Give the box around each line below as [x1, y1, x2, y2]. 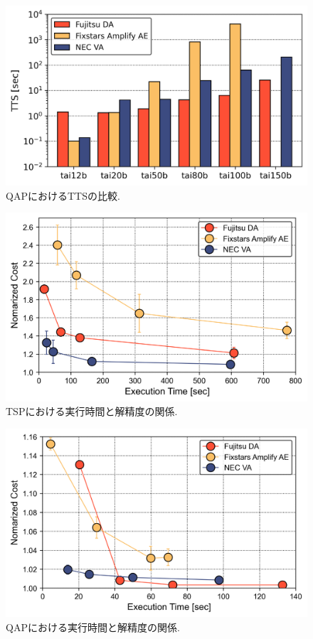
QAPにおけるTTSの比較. [6, 188, 120, 203]
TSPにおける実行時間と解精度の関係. [6, 404, 178, 419]
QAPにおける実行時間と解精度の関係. [6, 619, 180, 634]
